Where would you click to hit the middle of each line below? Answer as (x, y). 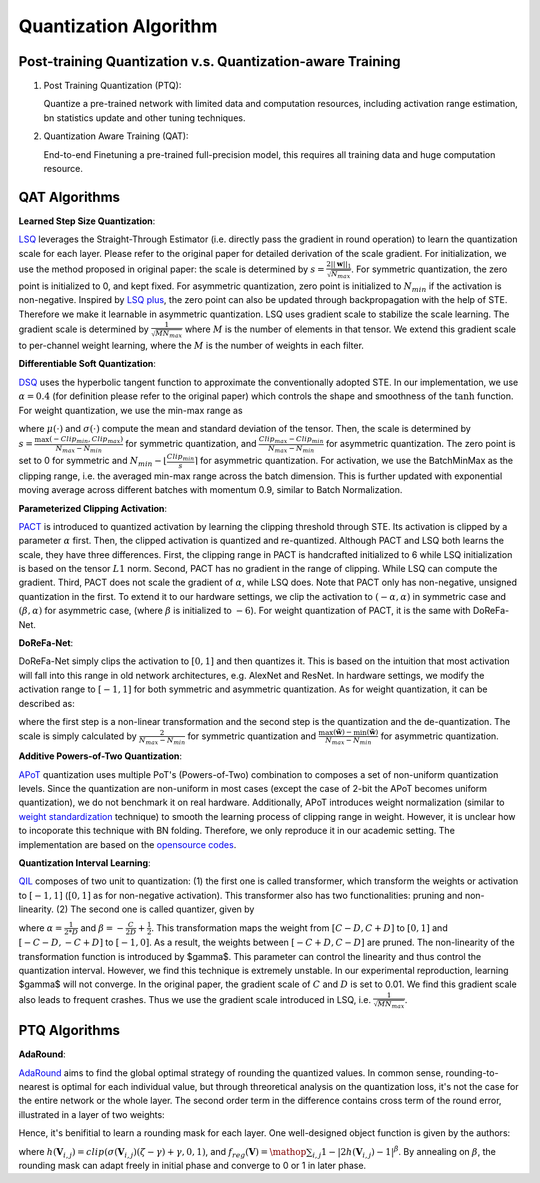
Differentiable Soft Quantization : (87, 364)
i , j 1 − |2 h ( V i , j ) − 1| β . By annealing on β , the (404, 1152)
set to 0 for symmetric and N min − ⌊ (92, 461)
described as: (46, 703)
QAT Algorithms (69, 196)
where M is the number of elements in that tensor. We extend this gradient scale (350, 329)
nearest (34, 1086)
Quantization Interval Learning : (84, 863)
